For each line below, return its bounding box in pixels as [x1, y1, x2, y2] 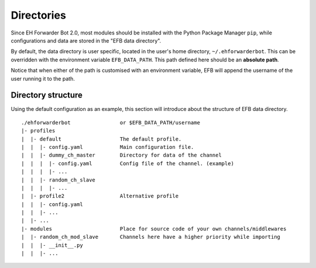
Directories [11, 9, 67, 22]
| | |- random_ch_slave [21, 176, 96, 183]
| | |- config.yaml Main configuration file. [21, 144, 194, 150]
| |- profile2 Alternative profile [21, 193, 178, 200]
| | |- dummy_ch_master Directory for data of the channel [21, 152, 222, 159]
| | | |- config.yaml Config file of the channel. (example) [21, 160, 234, 166]
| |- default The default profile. [21, 135, 182, 142]
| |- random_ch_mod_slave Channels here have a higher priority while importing [21, 234, 281, 241]
